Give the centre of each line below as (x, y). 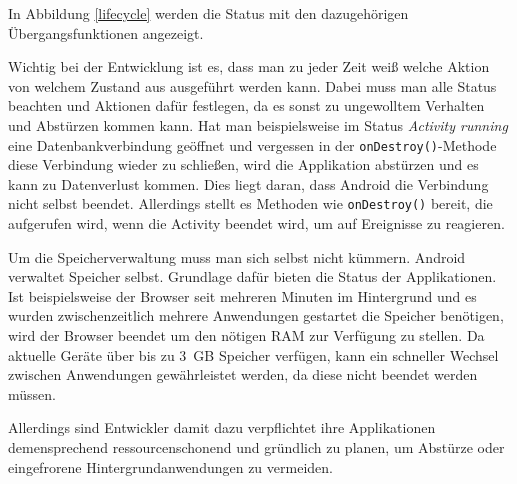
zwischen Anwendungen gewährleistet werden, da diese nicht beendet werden (243, 374)
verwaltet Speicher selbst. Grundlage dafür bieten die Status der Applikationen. (252, 276)
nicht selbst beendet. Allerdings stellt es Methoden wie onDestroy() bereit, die (250, 203)
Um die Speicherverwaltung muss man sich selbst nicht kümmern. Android (237, 256)
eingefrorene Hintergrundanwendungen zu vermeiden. (170, 466)
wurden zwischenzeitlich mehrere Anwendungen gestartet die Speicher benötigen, (256, 315)
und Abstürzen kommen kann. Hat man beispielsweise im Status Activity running (258, 124)
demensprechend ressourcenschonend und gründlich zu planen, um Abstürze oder (256, 447)
